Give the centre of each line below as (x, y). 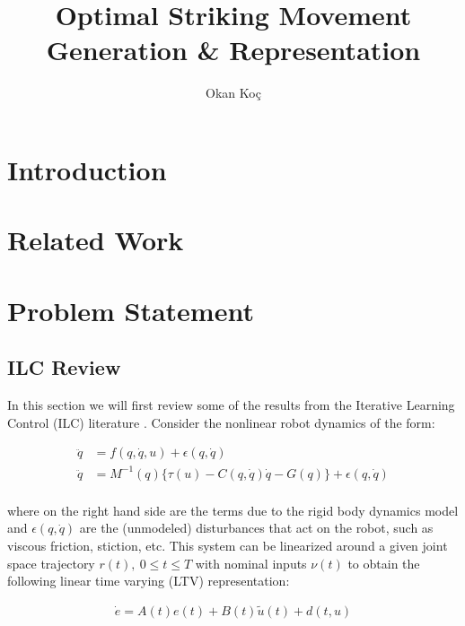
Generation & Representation (233, 50)
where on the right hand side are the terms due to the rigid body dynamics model (233, 510)
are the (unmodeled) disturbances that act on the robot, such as (256, 528)
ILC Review (64, 367)
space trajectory (51, 563)
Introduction (87, 169)
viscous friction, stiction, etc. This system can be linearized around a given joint (228, 546)
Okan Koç (233, 93)
